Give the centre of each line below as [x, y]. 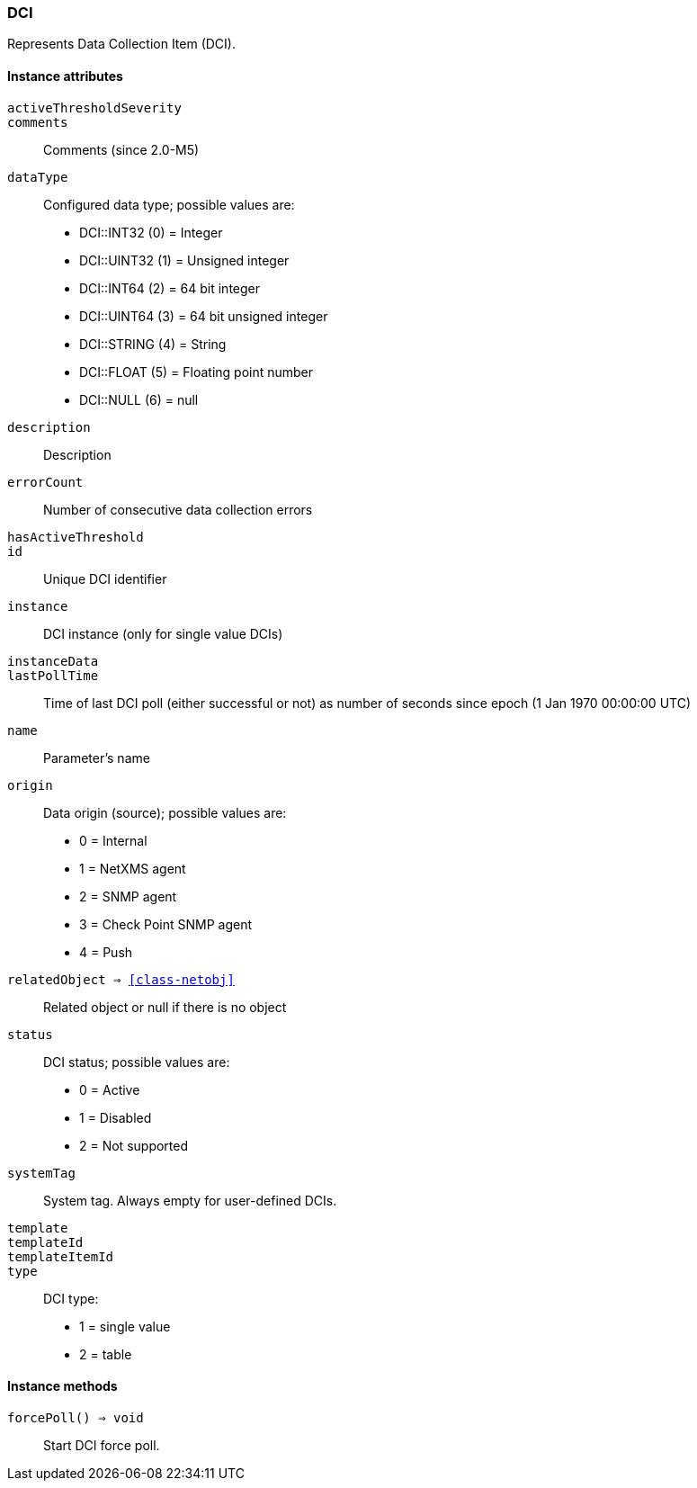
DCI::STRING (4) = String [153, 344]
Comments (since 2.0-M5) [121, 149]
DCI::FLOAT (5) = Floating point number [197, 372]
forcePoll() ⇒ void [76, 1417]
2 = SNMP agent [128, 896]
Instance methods [63, 1386]
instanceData [53, 661]
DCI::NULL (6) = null [139, 399]
